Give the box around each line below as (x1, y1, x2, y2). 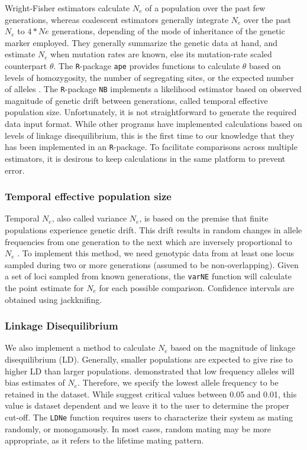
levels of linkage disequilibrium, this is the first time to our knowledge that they (5, 129, 295, 141)
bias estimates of (5, 376, 65, 389)
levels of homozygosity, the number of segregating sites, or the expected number (5, 71, 294, 83)
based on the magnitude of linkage (170, 341, 296, 354)
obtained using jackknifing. (5, 293, 102, 305)
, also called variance (51, 212, 127, 224)
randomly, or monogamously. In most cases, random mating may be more (5, 422, 272, 435)
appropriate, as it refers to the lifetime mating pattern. (5, 434, 204, 446)
